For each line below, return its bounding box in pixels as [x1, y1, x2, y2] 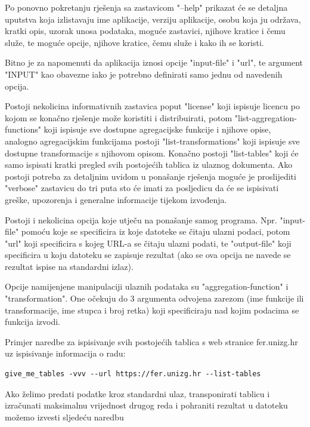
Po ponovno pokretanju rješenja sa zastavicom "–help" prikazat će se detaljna [5, 1, 288, 13]
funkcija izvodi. [5, 315, 60, 328]
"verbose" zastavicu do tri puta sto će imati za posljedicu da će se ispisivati [5, 182, 279, 194]
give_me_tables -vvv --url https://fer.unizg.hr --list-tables [5, 370, 261, 379]
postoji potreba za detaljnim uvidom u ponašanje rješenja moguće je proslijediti [5, 170, 296, 182]
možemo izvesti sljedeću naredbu [5, 410, 124, 423]
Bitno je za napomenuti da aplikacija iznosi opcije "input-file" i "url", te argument [5, 56, 303, 69]
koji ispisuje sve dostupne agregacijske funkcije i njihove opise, [44, 123, 271, 136]
